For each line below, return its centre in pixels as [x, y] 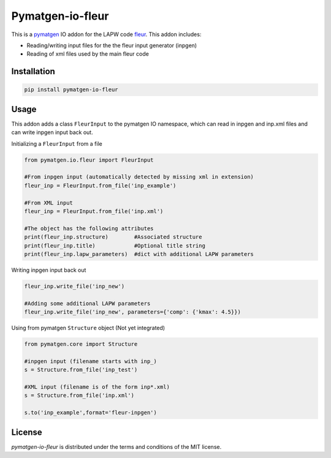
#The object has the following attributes [89, 228]
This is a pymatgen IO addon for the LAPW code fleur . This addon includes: [106, 34]
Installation [33, 71]
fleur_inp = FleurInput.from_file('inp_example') [100, 186]
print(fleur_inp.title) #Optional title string [115, 246]
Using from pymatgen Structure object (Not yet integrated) [88, 328]
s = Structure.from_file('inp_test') [81, 370]
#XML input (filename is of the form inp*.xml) [97, 387]
